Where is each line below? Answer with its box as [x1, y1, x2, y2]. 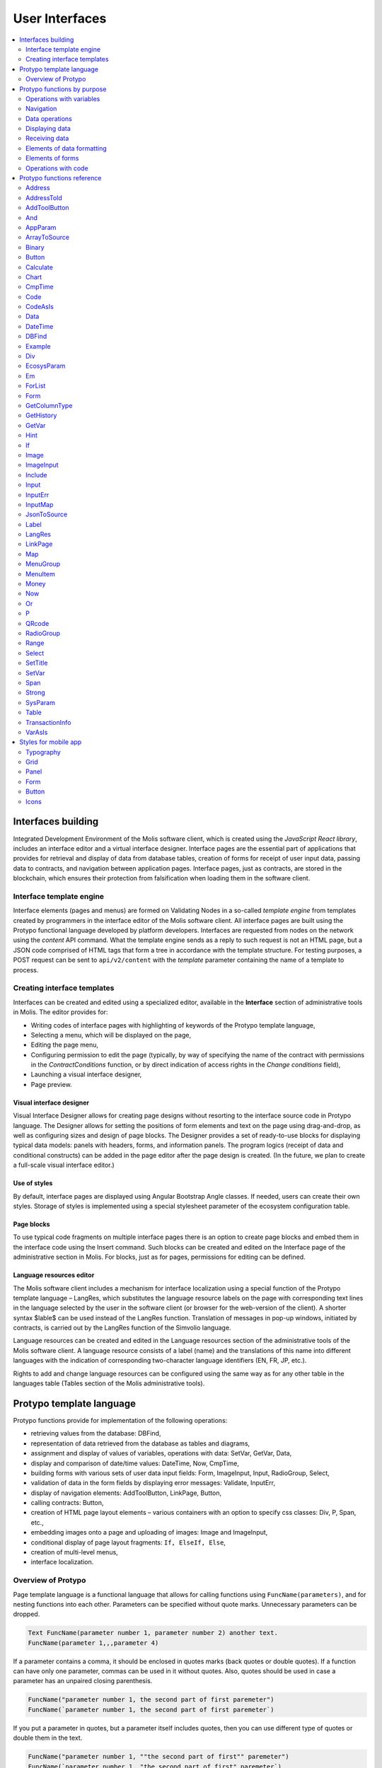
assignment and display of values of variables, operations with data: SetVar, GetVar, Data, [30, 1449, 292, 1458]
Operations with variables [25, 94, 100, 103]
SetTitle [25, 658, 48, 668]
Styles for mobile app [19, 738, 82, 746]
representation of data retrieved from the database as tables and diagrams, [30, 1439, 250, 1448]
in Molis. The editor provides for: [13, 1008, 108, 1016]
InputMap [25, 500, 54, 508]
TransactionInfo [25, 718, 71, 726]
